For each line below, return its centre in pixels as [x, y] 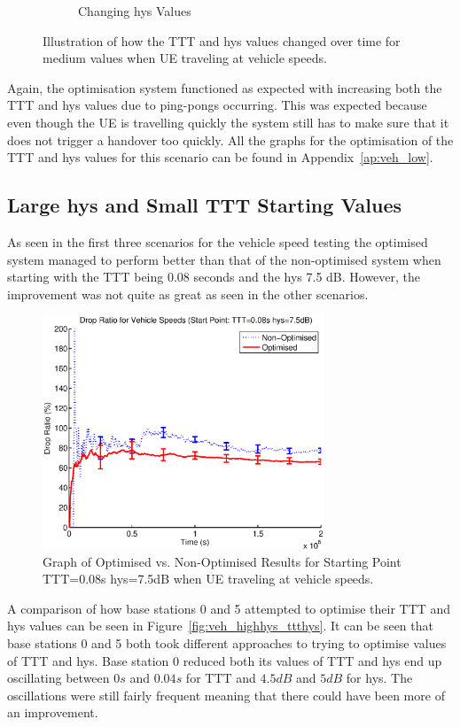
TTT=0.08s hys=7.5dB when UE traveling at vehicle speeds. [208, 579]
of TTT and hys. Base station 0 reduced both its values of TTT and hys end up [225, 660]
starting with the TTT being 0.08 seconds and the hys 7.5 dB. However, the [214, 277]
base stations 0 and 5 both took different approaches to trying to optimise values [227, 642]
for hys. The [379, 678]
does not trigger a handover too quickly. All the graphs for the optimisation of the [230, 139]
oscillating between [58, 678]
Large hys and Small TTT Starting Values [205, 205]
